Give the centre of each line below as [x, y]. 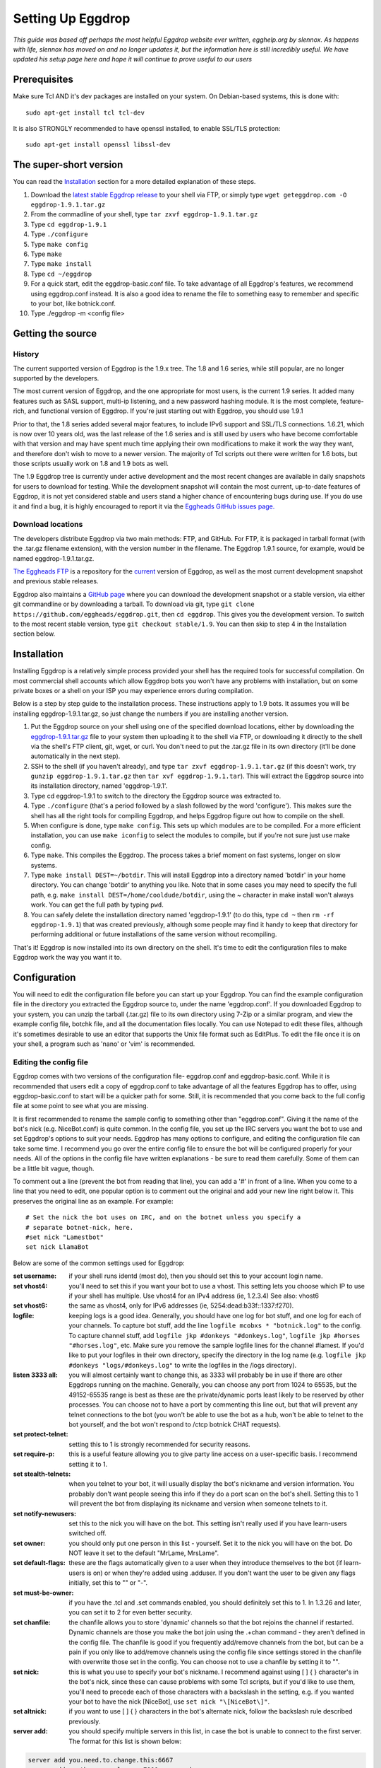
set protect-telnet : [41, 1434]
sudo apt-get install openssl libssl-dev [98, 145]
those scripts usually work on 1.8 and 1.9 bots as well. [91, 464]
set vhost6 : [30, 1305]
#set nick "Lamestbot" [65, 1237]
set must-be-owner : [43, 1593]
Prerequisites [43, 80]
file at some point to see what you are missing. [81, 1106]
